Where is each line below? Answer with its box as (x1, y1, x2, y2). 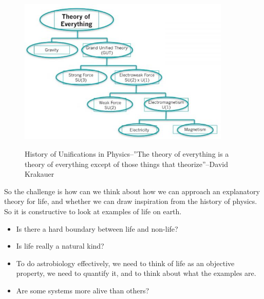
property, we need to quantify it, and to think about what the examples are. (16, 268, 256, 278)
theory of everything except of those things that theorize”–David (25, 158, 228, 169)
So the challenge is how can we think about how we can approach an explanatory (4, 185, 260, 196)
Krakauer (25, 169, 54, 179)
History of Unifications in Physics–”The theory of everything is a (25, 148, 229, 159)
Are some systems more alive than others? (16, 285, 149, 295)
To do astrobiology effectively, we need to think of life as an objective (16, 257, 235, 268)
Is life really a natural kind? (16, 240, 104, 251)
